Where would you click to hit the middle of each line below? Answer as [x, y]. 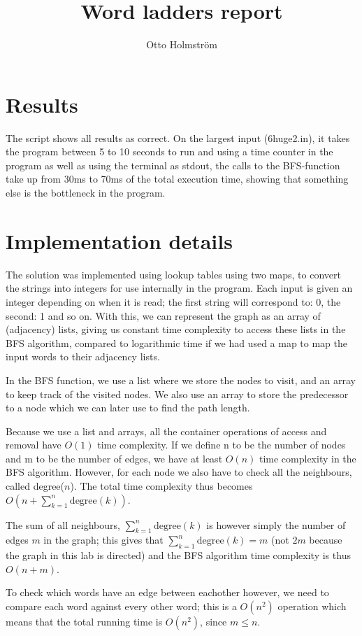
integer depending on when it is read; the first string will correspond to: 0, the [173, 301]
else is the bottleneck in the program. [86, 193]
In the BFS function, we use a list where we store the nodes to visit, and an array [181, 380]
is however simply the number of [276, 524]
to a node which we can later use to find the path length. [128, 408]
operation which [312, 606]
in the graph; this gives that [103, 540]
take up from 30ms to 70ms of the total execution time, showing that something [177, 179]
